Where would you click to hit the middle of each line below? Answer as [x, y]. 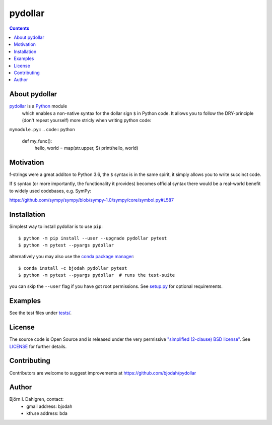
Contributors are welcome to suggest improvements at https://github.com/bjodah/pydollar [103, 373]
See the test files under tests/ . [41, 313]
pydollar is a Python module [38, 106]
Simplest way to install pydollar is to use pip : [56, 226]
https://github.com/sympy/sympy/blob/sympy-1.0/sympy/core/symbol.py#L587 [91, 200]
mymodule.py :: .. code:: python [42, 130]
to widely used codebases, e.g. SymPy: [50, 191]
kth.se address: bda [47, 413]
